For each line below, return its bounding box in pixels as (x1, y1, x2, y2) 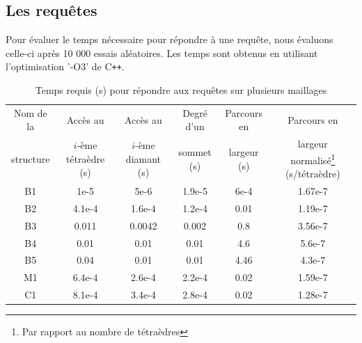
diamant (125, 151, 162, 166)
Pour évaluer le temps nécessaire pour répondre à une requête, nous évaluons (6, 32, 333, 47)
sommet (178, 144, 212, 159)
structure (11, 151, 50, 166)
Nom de (13, 105, 47, 120)
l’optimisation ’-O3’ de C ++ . (6, 59, 125, 74)
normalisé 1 (290, 150, 336, 167)
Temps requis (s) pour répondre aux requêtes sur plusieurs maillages (35, 83, 327, 97)
